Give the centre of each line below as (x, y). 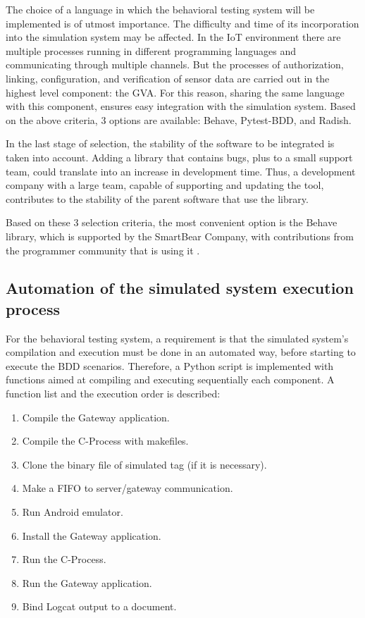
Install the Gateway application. (92, 535)
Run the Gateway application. (87, 582)
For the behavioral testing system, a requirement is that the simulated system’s (177, 338)
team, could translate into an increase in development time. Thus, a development (181, 171)
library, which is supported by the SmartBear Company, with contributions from (180, 236)
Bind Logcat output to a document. (99, 606)
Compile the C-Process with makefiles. (105, 441)
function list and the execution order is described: (113, 394)
